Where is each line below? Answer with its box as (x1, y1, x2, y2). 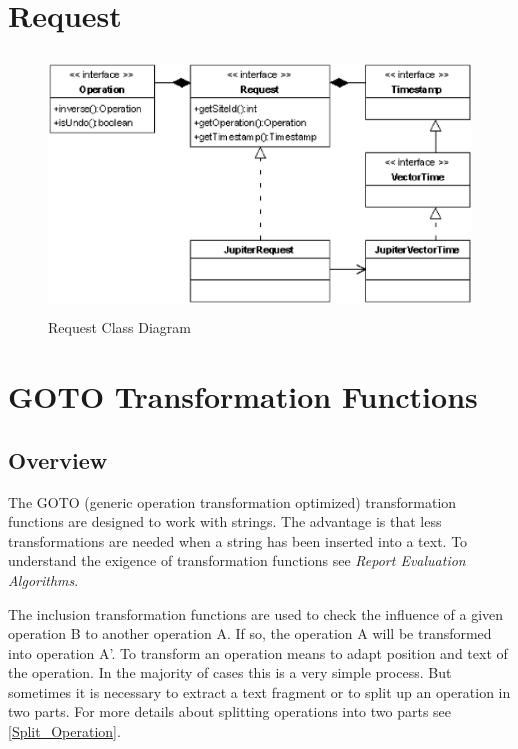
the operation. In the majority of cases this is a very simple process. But (8, 662, 452, 683)
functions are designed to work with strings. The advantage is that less (8, 511, 442, 532)
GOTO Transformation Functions (8, 376, 478, 417)
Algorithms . (8, 569, 79, 590)
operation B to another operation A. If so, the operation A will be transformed (8, 623, 492, 644)
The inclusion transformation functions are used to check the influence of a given (8, 603, 504, 624)
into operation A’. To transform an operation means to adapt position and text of (8, 642, 508, 663)
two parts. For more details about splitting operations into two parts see (8, 701, 452, 722)
